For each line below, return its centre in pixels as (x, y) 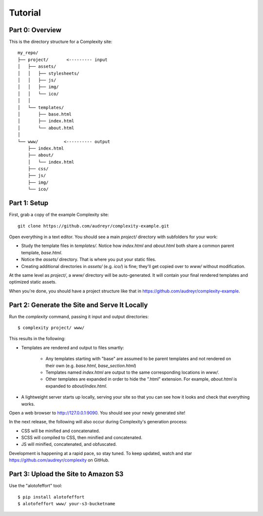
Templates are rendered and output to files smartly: (73, 347)
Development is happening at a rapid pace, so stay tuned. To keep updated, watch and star (101, 453)
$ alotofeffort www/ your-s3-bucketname (66, 504)
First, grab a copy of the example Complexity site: (59, 215)
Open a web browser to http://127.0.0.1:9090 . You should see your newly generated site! (97, 413)
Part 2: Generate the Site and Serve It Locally (78, 305)
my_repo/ (28, 53)
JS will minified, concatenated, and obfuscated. (69, 444)
